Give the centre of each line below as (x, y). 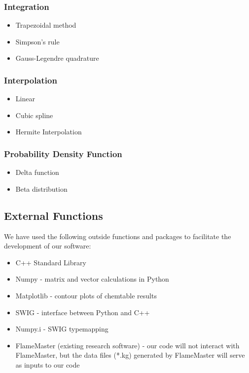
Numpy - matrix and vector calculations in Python (92, 279)
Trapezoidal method (46, 25)
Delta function (37, 172)
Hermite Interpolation (49, 132)
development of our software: (48, 246)
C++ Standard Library (51, 262)
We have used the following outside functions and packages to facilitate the (118, 236)
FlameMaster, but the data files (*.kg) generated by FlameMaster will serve (130, 355)
